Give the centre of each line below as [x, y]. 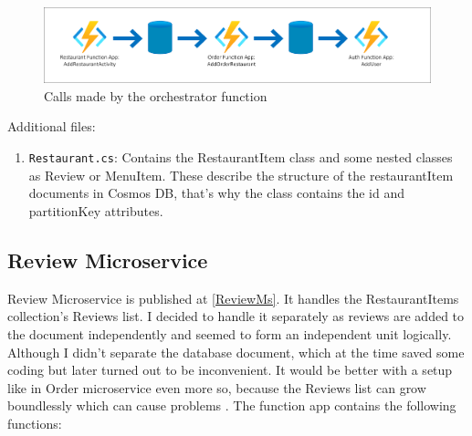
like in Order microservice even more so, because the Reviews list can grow [217, 387]
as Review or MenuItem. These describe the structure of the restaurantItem [241, 175]
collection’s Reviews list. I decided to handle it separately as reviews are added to [236, 316]
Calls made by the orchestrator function [156, 95]
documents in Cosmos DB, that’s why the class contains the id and [216, 193]
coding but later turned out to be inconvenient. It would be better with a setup [230, 370]
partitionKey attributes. [96, 210]
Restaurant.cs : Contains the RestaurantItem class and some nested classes [241, 157]
